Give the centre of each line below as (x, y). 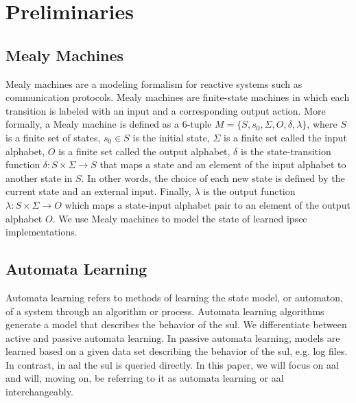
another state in (39, 177)
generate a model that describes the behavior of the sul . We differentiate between (176, 324)
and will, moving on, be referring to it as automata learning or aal (145, 378)
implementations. (41, 232)
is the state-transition (286, 151)
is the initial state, (171, 137)
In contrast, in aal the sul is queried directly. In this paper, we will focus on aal (172, 364)
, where (322, 124)
